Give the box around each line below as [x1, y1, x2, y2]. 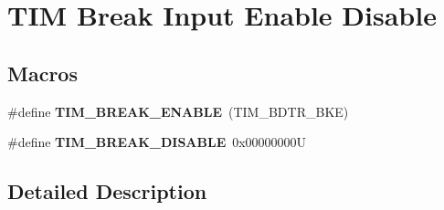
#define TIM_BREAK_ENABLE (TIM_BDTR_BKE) [7, 101, 349, 121]
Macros [7, 58, 78, 87]
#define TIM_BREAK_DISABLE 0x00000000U [7, 132, 307, 152]
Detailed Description [7, 177, 207, 205]
